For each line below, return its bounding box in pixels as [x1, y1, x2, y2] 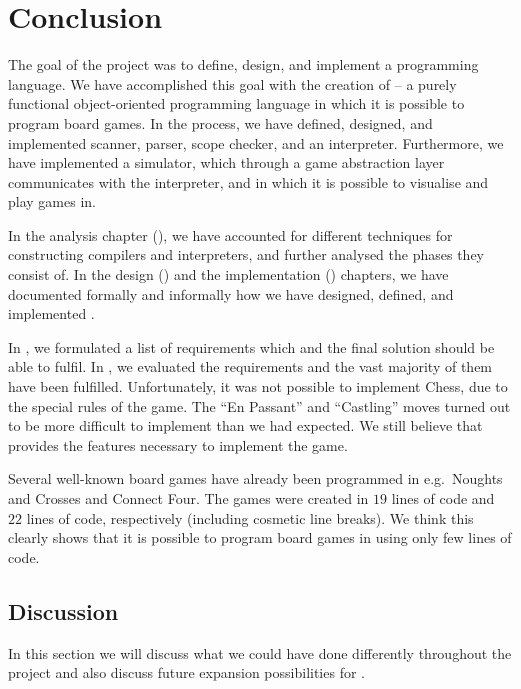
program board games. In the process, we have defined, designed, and [8, 112, 433, 133]
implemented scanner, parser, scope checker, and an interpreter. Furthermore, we [8, 132, 504, 153]
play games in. [8, 191, 96, 212]
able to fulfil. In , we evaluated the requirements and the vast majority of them [8, 356, 493, 377]
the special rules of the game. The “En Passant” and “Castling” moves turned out [8, 395, 511, 416]
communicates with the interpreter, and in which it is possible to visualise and [8, 171, 489, 192]
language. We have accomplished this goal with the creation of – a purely [8, 73, 457, 94]
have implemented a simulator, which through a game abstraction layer [8, 152, 445, 173]
